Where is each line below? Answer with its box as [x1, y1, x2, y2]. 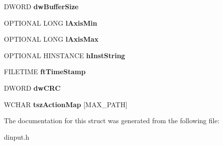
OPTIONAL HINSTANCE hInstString [4, 50, 125, 60]
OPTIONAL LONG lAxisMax [4, 34, 99, 44]
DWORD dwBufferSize [4, 1, 79, 11]
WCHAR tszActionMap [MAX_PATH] [4, 99, 128, 109]
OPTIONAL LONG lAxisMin [4, 17, 97, 28]
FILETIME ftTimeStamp [4, 66, 86, 77]
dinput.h [4, 131, 30, 142]
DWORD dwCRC [4, 82, 61, 93]
